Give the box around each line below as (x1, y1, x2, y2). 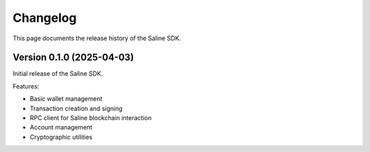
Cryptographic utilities (29, 133, 92, 141)
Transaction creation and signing (29, 104, 123, 112)
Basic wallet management (29, 95, 103, 103)
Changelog (12, 10, 77, 25)
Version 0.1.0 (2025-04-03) (12, 52, 134, 63)
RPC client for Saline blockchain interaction (29, 114, 152, 122)
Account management (29, 123, 92, 132)
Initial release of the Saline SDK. (12, 70, 103, 78)
